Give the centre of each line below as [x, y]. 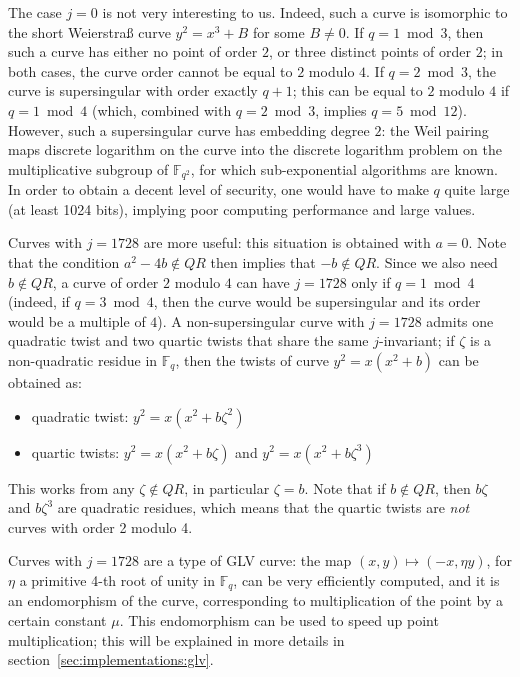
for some [278, 31]
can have [263, 281]
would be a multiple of [77, 320]
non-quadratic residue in [83, 359]
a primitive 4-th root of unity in [117, 579]
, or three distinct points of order [370, 51]
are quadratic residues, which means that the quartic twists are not [263, 507]
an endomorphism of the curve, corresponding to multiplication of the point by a [256, 600]
